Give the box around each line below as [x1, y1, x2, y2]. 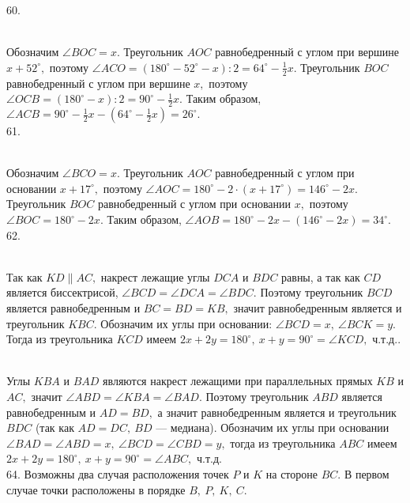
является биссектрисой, [6, 284, 118, 301]
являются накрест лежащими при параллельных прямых [103, 373, 373, 389]
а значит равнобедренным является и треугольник [157, 403, 397, 420]
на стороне [265, 465, 318, 482]
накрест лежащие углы [100, 268, 210, 285]
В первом [344, 465, 389, 482]
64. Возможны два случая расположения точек [6, 465, 229, 482]
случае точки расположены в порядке [6, 481, 186, 497]
